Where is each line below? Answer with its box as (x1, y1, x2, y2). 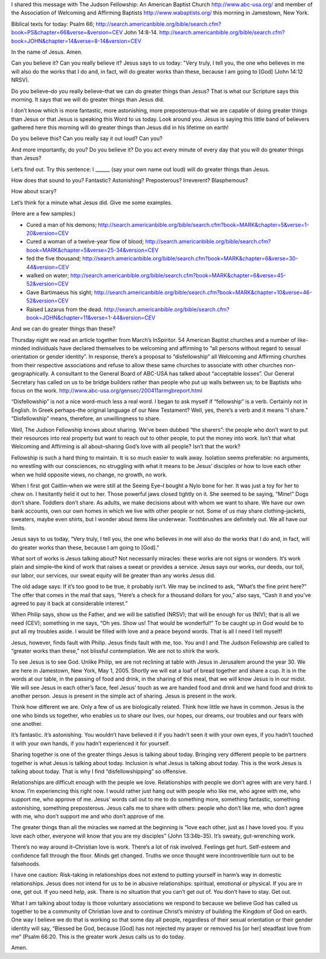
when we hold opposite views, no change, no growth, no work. (11, 471, 168, 478)
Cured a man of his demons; (26, 221, 97, 228)
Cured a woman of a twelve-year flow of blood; (26, 238, 144, 245)
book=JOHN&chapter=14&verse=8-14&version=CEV (11, 37, 142, 45)
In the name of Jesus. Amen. (11, 48, 83, 56)
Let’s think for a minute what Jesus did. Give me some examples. (11, 199, 173, 206)
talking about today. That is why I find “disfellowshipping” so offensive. (11, 768, 187, 775)
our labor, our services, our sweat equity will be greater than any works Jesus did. (11, 571, 216, 579)
